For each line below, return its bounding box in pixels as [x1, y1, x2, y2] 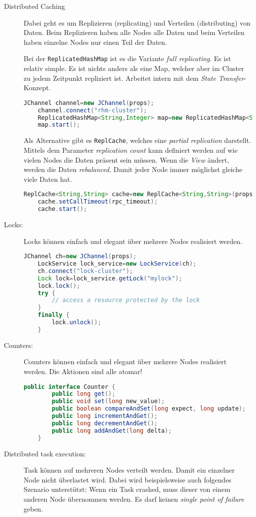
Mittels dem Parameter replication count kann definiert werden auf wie [24, 144, 238, 155]
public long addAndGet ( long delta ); [52, 427, 172, 434]
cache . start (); [37, 206, 87, 213]
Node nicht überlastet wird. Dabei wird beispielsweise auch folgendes [24, 474, 231, 484]
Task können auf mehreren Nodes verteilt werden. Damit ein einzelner [24, 465, 235, 475]
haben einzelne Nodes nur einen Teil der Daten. [24, 36, 167, 47]
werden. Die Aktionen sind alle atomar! [24, 366, 142, 376]
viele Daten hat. [24, 173, 72, 184]
